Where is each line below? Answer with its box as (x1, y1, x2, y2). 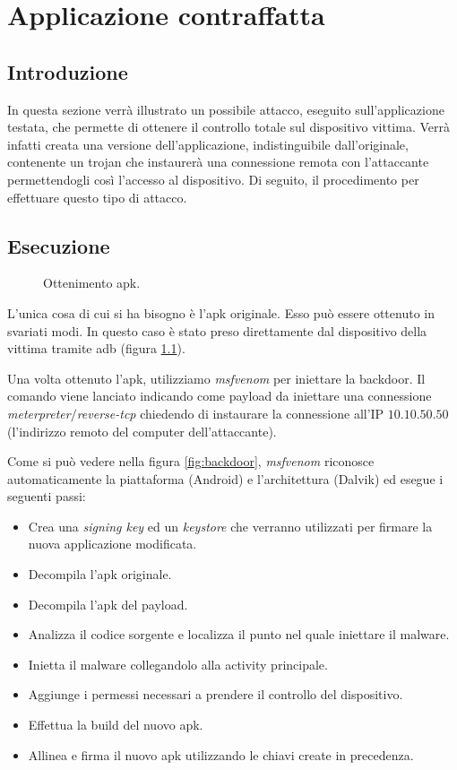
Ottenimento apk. (43, 273, 141, 292)
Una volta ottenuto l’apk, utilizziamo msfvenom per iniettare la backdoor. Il (7, 368, 426, 387)
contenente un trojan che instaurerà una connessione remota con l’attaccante (7, 152, 429, 171)
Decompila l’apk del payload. (28, 594, 188, 613)
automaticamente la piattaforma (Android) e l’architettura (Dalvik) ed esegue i (7, 469, 444, 488)
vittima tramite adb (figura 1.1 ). (7, 339, 185, 358)
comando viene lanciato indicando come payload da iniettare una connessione (7, 386, 432, 405)
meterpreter (7, 403, 71, 422)
